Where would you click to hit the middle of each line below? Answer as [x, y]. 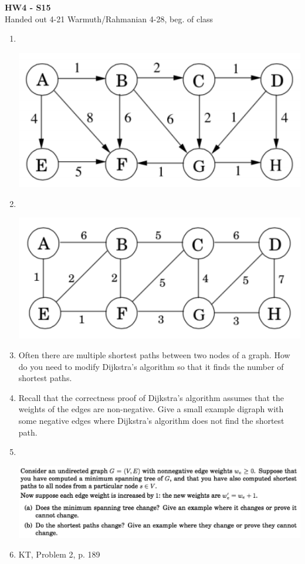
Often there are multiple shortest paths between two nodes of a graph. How [154, 355]
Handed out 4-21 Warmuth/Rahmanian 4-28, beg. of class [109, 18]
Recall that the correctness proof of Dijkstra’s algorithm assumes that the [151, 397]
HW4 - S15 [28, 7]
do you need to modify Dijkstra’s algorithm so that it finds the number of [151, 366]
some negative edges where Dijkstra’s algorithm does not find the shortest [151, 420]
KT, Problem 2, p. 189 [59, 554]
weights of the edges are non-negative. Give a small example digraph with [151, 409]
